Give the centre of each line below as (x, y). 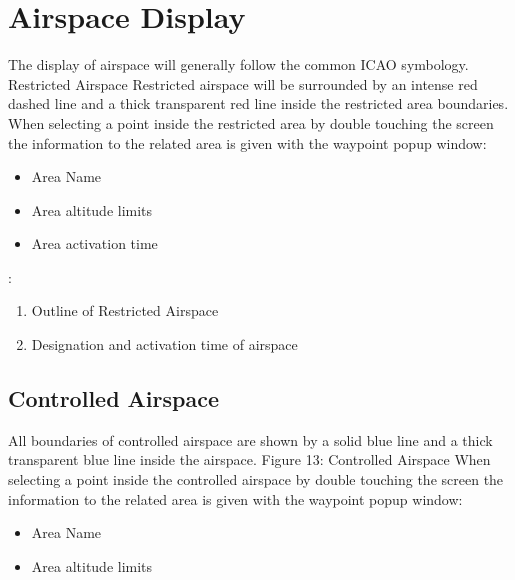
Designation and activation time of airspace (164, 344)
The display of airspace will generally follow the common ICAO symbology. (238, 64)
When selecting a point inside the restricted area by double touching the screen (251, 122)
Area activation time (94, 243)
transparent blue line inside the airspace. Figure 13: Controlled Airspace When (249, 459)
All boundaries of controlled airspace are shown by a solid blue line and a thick (250, 439)
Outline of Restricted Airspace (125, 310)
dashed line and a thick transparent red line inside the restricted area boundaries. (258, 103)
